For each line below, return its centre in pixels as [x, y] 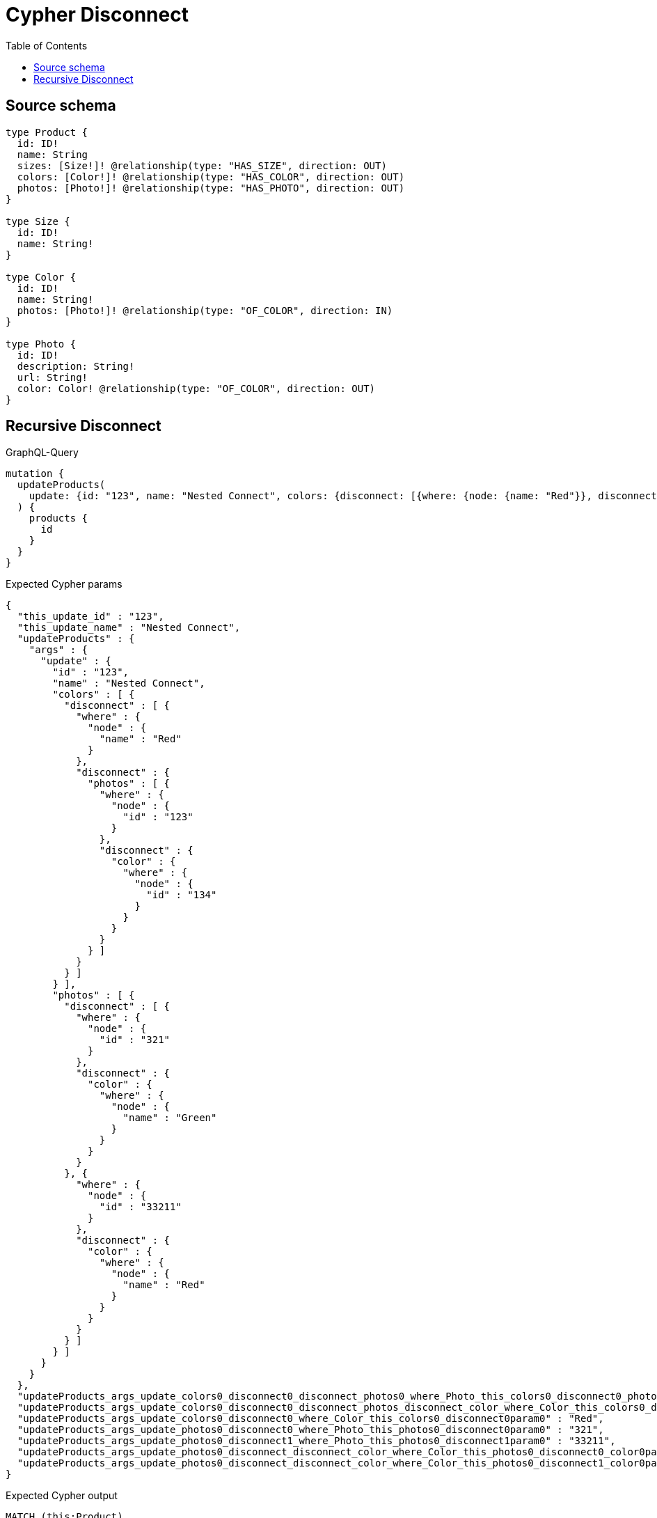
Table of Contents [47, 45]
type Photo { [41, 344]
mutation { [35, 474]
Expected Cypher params [64, 584]
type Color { [41, 277]
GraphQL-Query [42, 453]
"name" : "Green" [170, 1118]
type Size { [38, 221]
